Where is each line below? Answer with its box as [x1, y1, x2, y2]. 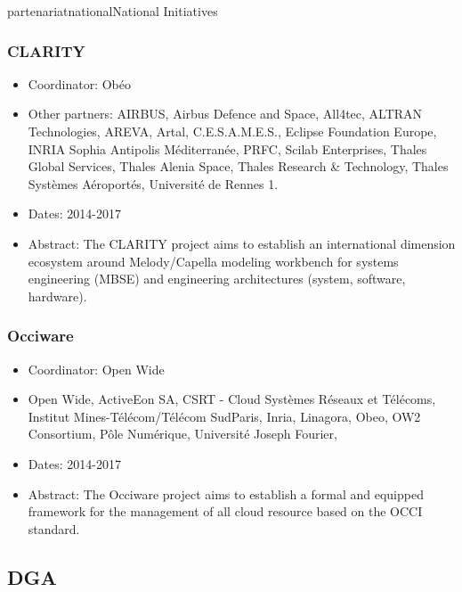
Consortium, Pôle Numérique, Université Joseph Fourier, [28, 424, 337, 443]
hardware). [28, 286, 87, 305]
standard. [28, 519, 80, 538]
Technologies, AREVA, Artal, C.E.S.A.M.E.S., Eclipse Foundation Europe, [28, 122, 437, 140]
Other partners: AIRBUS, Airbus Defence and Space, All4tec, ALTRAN [28, 104, 423, 123]
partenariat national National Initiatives [7, 2, 218, 20]
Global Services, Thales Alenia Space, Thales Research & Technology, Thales [28, 157, 449, 176]
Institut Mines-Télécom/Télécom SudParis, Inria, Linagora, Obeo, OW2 [28, 407, 421, 425]
